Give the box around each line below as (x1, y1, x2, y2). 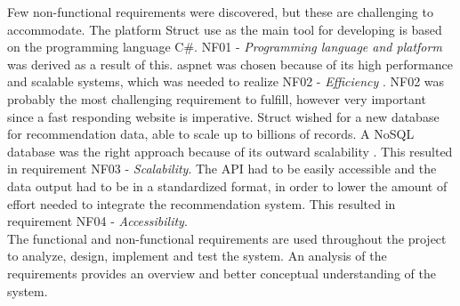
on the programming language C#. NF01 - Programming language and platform (7, 37, 442, 56)
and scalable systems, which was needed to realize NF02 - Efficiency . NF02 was (7, 72, 445, 91)
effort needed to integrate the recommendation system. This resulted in (7, 194, 396, 213)
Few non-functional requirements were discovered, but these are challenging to (7, 3, 433, 20)
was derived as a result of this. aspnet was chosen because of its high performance (7, 54, 453, 73)
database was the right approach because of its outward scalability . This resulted (7, 141, 453, 160)
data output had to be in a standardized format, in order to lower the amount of (7, 176, 448, 195)
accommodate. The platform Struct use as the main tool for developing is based (7, 20, 442, 38)
